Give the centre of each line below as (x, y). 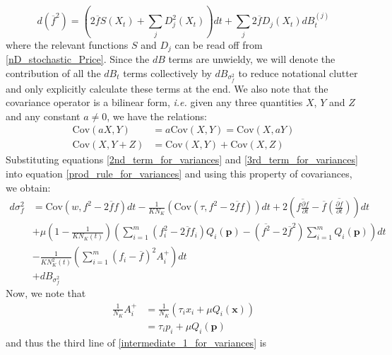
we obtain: (28, 187)
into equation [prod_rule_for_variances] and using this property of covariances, (179, 173)
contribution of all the (53, 72)
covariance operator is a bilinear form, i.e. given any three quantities (154, 102)
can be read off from (219, 44)
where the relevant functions (67, 44)
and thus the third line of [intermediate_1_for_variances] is (136, 342)
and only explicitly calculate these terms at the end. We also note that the (167, 88)
